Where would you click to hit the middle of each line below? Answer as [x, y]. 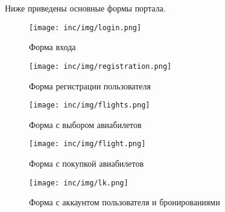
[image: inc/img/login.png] [85, 27]
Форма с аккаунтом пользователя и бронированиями [125, 202]
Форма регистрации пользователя [90, 85]
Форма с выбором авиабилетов [85, 124]
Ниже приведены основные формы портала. [85, 8]
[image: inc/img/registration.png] [100, 66]
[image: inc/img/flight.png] [87, 144]
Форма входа [52, 47]
